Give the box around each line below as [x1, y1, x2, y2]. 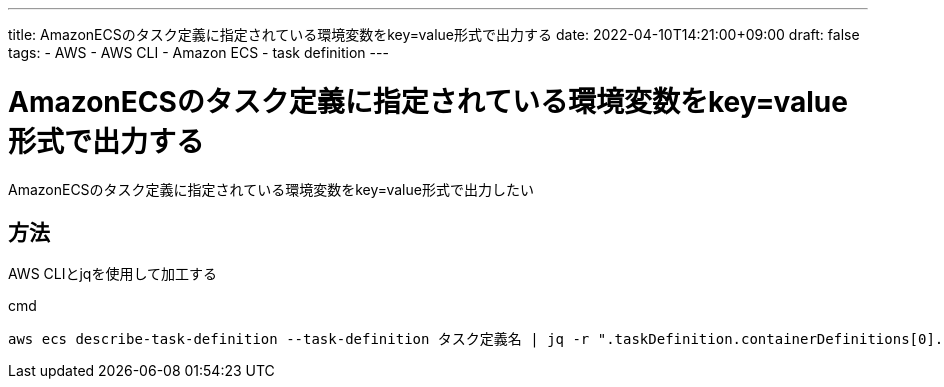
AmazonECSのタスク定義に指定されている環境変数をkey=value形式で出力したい [8, 180, 534, 198]
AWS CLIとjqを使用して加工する [8, 265, 218, 283]
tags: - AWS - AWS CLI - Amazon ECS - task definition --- [8, 44, 389, 61]
